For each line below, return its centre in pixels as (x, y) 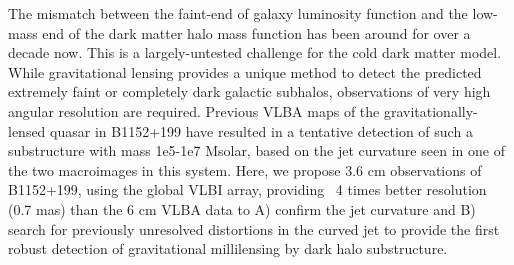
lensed (27, 130)
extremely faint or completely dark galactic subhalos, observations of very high (249, 91)
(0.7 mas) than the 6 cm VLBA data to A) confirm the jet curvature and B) (242, 208)
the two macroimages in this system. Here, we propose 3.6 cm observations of (245, 169)
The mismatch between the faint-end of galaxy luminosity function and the (238, 13)
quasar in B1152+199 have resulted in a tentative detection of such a (261, 130)
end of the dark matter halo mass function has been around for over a (256, 32)
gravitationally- (430, 110)
